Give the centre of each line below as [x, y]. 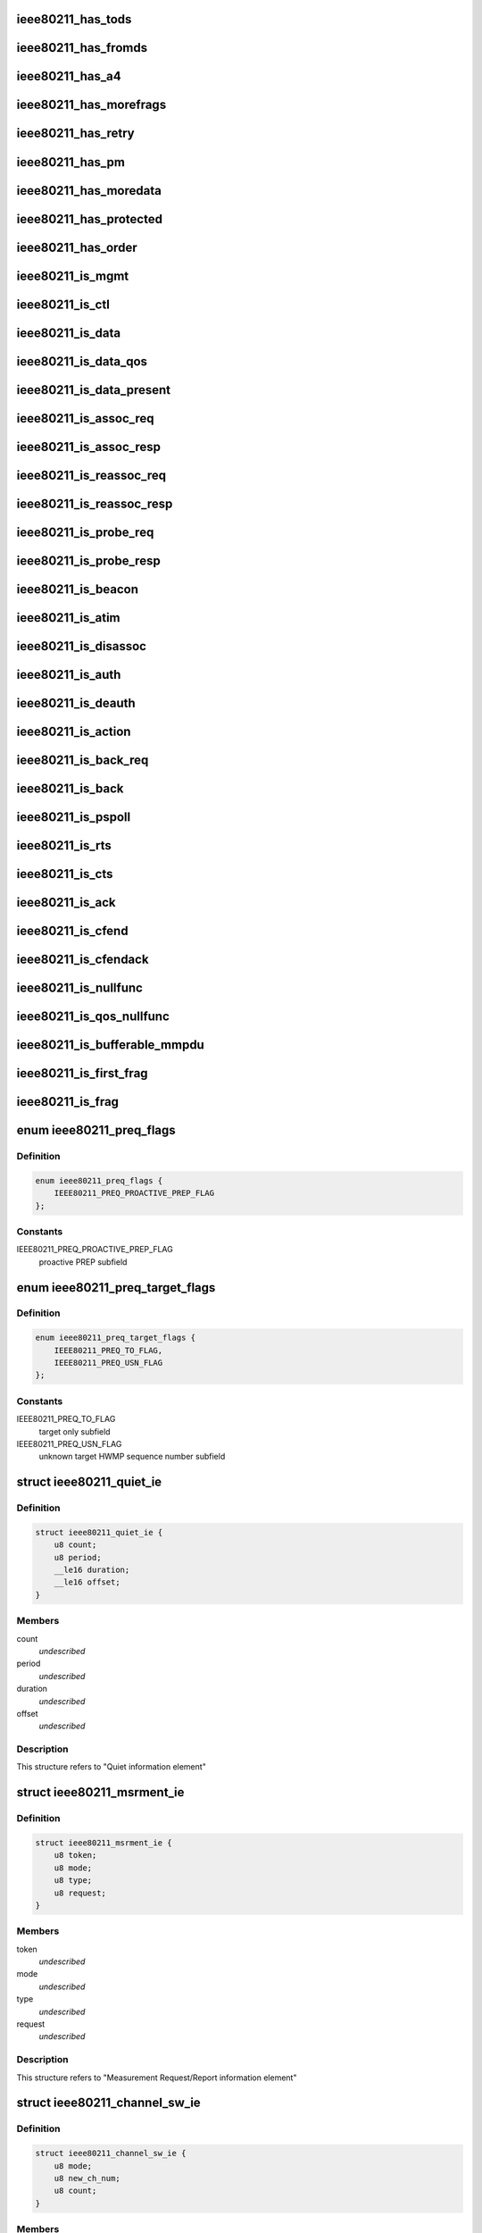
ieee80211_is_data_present [94, 390]
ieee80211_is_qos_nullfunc [93, 1016]
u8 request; [80, 1893]
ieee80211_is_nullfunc [79, 987]
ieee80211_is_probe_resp [88, 560]
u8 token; [75, 1855]
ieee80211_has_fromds [82, 48]
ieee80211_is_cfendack [83, 959]
